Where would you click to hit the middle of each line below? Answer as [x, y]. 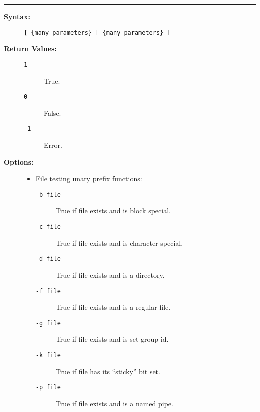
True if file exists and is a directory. [110, 275]
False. [53, 112]
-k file [48, 356]
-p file [48, 388]
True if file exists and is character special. [119, 243]
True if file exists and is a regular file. [113, 307]
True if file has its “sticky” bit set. [108, 371]
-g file [48, 323]
